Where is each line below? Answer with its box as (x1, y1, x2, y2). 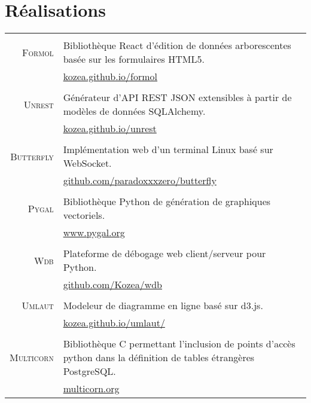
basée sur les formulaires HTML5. (63, 52, 205, 66)
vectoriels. (63, 208, 105, 222)
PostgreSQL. (63, 364, 116, 378)
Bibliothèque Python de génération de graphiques (63, 194, 271, 209)
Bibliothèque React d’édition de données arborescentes (63, 38, 291, 53)
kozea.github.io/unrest (63, 121, 157, 136)
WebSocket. (63, 156, 112, 170)
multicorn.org (63, 381, 120, 396)
